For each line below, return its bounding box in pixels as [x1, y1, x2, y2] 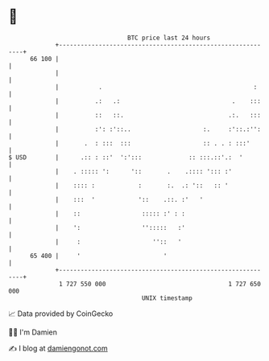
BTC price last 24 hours [127, 34, 211, 42]
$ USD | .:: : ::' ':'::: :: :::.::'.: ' [8, 153, 243, 162]
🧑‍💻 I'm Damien [8, 327, 58, 337]
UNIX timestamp [141, 293, 193, 302]
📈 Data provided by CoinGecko [8, 309, 114, 318]
